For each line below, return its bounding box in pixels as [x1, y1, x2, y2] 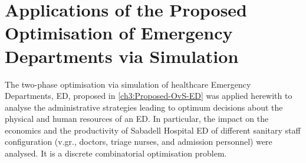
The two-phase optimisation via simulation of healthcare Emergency [5, 78, 251, 90]
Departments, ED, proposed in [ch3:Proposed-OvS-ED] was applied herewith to [5, 89, 292, 102]
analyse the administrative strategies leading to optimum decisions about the [5, 101, 283, 113]
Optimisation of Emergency [5, 21, 233, 45]
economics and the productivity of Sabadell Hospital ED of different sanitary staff [5, 124, 301, 136]
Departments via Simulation [5, 44, 239, 68]
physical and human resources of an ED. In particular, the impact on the [5, 112, 269, 125]
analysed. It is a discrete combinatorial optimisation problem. [5, 147, 227, 159]
